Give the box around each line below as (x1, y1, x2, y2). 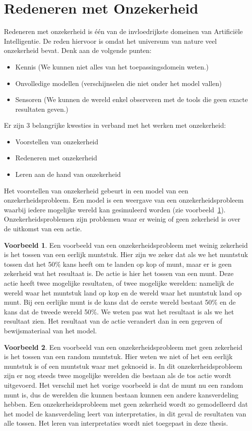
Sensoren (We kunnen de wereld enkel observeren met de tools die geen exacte (15, 94, 248, 104)
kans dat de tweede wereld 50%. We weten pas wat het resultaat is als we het (4, 306, 234, 316)
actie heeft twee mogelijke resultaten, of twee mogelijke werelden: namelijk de (4, 278, 234, 288)
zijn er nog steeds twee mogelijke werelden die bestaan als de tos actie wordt (4, 370, 232, 380)
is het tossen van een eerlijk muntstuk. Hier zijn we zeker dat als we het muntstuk (4, 249, 248, 259)
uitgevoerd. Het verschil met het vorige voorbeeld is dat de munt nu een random (4, 379, 243, 390)
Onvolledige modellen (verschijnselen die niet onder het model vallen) (15, 78, 222, 88)
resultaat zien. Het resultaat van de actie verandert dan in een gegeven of (4, 316, 222, 326)
